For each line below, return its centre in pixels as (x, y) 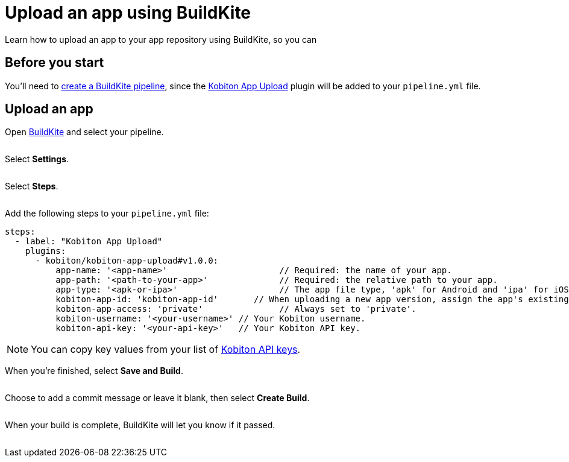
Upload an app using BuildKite (128, 13)
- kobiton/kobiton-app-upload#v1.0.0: (127, 261)
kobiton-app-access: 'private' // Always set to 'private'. (236, 309)
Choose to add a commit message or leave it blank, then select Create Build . (157, 398)
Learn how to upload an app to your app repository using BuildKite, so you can (161, 39)
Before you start (55, 63)
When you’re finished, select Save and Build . (94, 371)
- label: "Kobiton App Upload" (89, 242)
